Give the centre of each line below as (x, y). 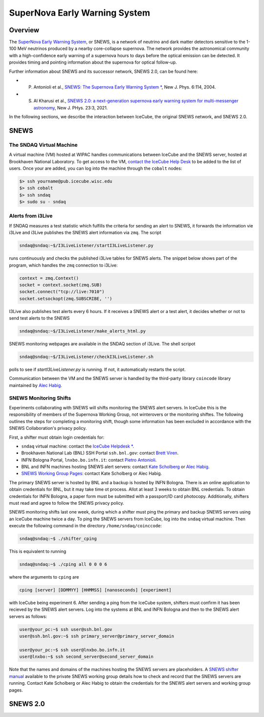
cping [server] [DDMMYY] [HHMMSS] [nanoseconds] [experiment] (95, 590)
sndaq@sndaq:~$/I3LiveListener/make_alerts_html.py (83, 331)
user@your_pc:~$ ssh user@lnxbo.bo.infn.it (72, 650)
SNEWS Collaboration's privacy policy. (48, 428)
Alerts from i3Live (31, 216)
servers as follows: (28, 616)
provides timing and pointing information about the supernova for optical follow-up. (93, 62)
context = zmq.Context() (49, 278)
